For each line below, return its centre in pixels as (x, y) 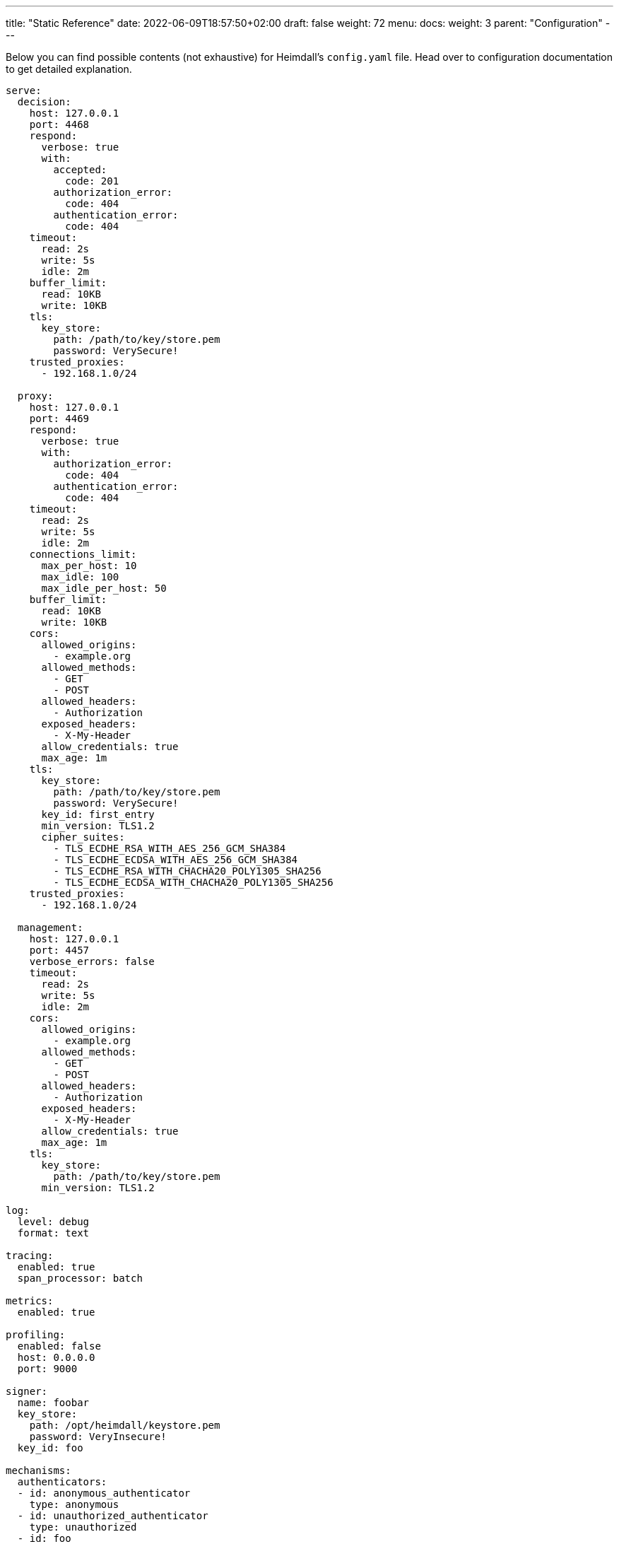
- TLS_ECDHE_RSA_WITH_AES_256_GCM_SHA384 (170, 848)
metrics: (30, 1301)
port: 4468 (59, 124)
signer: (27, 1391)
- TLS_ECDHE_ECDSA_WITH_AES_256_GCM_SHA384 (176, 860)
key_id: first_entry (98, 814)
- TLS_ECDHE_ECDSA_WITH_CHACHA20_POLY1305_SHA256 (193, 882)
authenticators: (62, 1482)
